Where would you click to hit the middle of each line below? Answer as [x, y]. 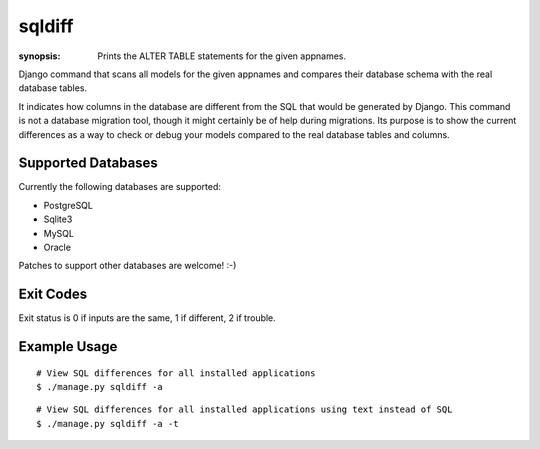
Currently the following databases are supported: [120, 187]
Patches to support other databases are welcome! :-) [127, 266]
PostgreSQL [68, 205]
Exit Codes [53, 294]
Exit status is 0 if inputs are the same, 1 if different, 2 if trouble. [147, 318]
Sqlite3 [58, 219]
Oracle [57, 247]
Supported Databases [88, 163]
